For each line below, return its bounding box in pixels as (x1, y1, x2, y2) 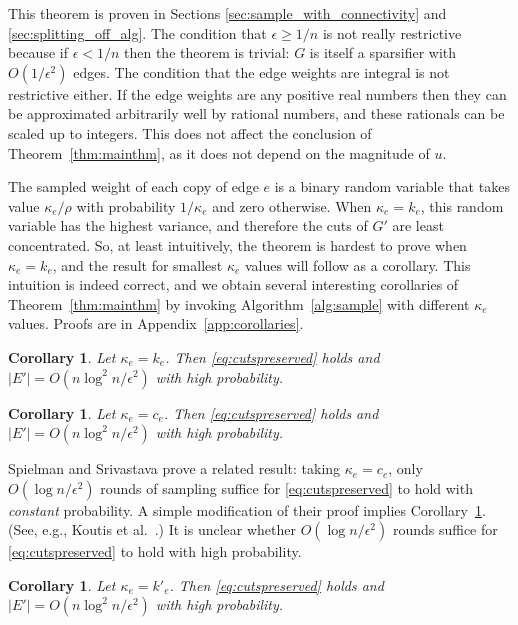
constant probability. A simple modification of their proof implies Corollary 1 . (8, 499, 486, 520)
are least (392, 215, 444, 236)
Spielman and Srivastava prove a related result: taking (8, 458, 341, 479)
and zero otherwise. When (212, 195, 372, 216)
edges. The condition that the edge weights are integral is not (73, 61, 450, 82)
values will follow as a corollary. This (244, 254, 471, 275)
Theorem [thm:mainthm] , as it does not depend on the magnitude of (8, 142, 430, 163)
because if (8, 42, 68, 63)
